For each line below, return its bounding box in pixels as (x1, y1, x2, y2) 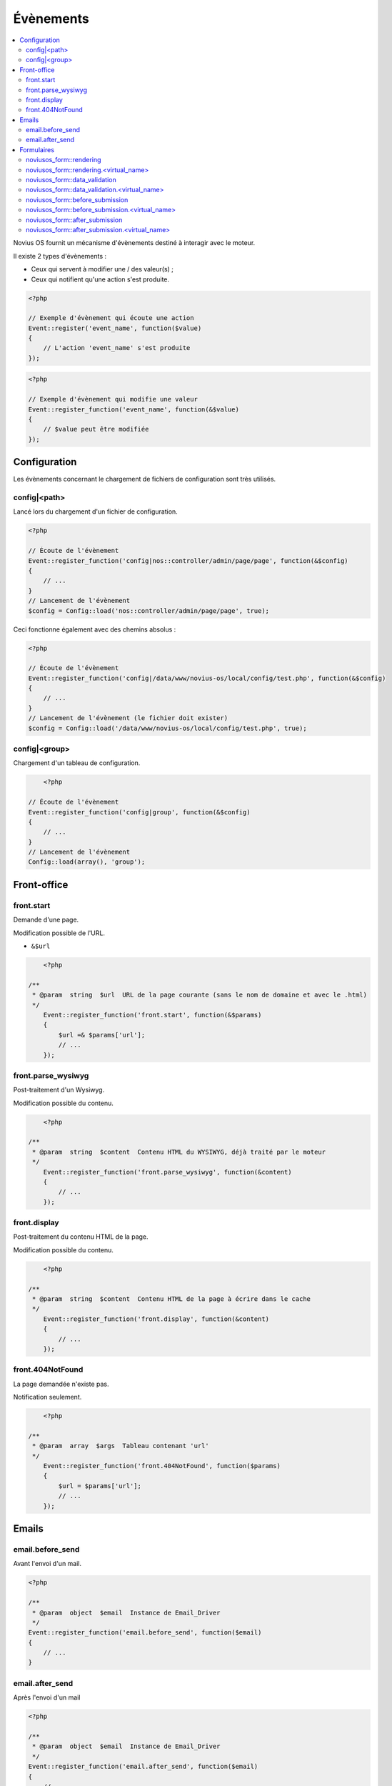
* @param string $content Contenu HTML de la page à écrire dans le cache (32, 1295, 311, 1303)
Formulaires (19, 145, 55, 154)
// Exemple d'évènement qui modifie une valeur (28, 395, 198, 404)
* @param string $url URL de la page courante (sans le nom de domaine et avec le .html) (32, 991, 368, 999)
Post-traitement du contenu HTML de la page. (13, 1232, 149, 1241)
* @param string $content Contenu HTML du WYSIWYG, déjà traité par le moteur (32, 1147, 326, 1156)
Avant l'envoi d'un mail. (13, 1560, 82, 1568)
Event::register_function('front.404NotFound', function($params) (43, 1462, 281, 1470)
